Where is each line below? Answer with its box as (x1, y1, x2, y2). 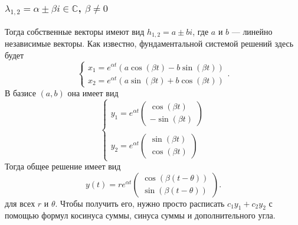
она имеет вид (67, 86, 119, 99)
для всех (5, 197, 35, 209)
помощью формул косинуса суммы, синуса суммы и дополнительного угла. (5, 209, 276, 221)
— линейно (231, 25, 273, 37)
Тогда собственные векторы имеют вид (5, 25, 145, 37)
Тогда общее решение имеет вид (5, 160, 121, 172)
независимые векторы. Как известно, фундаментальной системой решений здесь (5, 37, 294, 50)
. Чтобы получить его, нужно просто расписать (55, 197, 225, 209)
